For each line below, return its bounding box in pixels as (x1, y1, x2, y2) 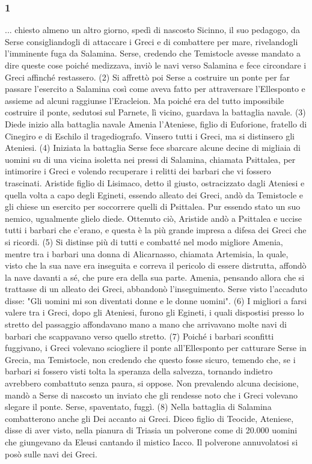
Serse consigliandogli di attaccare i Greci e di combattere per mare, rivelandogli (5, 35, 298, 47)
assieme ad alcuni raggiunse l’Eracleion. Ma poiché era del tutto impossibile (5, 94, 284, 106)
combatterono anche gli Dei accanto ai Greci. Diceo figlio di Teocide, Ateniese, (5, 412, 294, 424)
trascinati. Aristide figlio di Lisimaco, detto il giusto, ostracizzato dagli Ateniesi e (5, 176, 305, 189)
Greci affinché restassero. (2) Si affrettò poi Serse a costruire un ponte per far (5, 70, 290, 83)
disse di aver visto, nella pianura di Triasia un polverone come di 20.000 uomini (5, 424, 298, 436)
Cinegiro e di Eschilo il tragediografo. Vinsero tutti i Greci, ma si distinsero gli (5, 129, 295, 142)
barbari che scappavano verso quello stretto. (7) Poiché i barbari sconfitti (5, 329, 274, 342)
